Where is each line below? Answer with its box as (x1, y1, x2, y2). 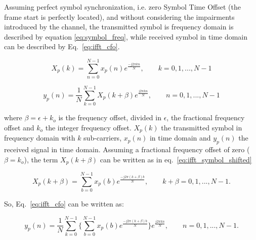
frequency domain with (4, 132, 75, 143)
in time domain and (149, 132, 211, 143)
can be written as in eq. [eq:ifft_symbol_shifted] (100, 154, 252, 164)
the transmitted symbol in (161, 122, 242, 132)
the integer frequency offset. (45, 122, 132, 132)
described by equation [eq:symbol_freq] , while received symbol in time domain (4, 31, 248, 42)
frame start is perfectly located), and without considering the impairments (4, 11, 235, 22)
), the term (24, 154, 58, 164)
